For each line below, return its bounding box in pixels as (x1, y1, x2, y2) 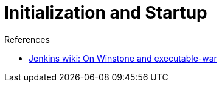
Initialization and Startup (4, 2, 207, 23)
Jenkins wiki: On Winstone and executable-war (29, 53, 217, 63)
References (4, 34, 50, 45)
